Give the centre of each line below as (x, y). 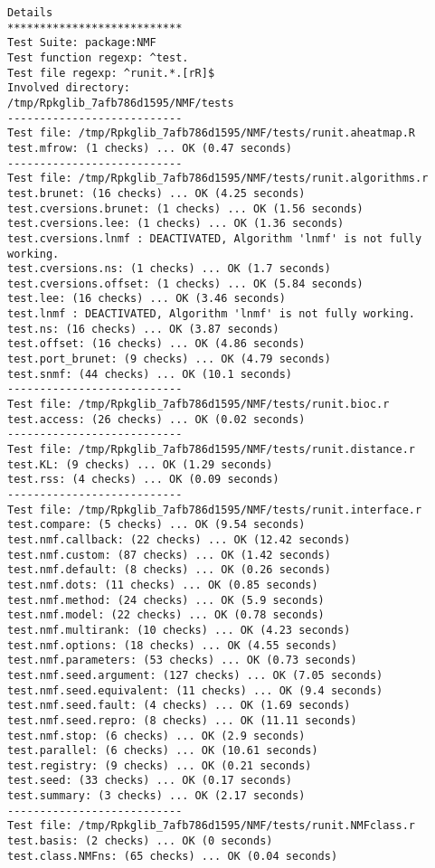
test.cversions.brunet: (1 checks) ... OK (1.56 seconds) (185, 208)
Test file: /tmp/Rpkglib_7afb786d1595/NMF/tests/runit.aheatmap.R (212, 133)
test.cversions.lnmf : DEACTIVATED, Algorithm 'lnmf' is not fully (215, 238)
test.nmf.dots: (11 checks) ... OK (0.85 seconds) (163, 585)
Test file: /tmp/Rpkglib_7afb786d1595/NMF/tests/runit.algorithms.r (218, 179)
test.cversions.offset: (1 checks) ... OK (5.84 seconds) (185, 283)
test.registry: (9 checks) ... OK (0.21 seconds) (160, 765)
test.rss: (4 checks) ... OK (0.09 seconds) (143, 480)
